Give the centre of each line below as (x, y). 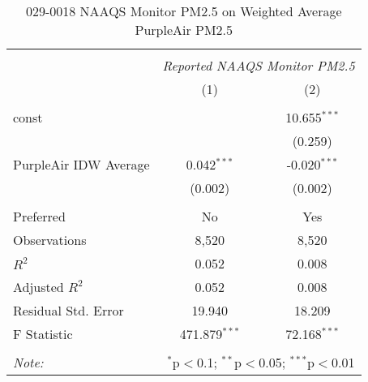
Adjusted (39, 287)
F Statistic (43, 334)
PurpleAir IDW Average (81, 164)
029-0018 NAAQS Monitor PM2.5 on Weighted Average (184, 11)
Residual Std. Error (68, 310)
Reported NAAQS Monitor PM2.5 (259, 65)
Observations (50, 240)
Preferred (39, 216)
